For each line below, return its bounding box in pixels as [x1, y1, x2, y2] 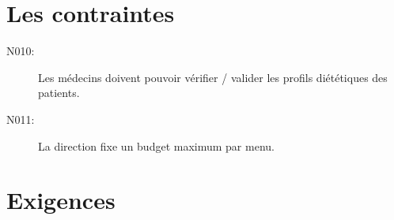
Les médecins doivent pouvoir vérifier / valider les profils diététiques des [38, 69, 388, 85]
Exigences [6, 184, 116, 216]
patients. [38, 84, 80, 101]
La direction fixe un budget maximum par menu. [38, 137, 275, 154]
